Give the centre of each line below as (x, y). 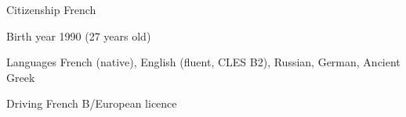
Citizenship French (51, 9)
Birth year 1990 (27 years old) (79, 35)
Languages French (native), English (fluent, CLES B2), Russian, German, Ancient (203, 62)
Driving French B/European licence (92, 103)
